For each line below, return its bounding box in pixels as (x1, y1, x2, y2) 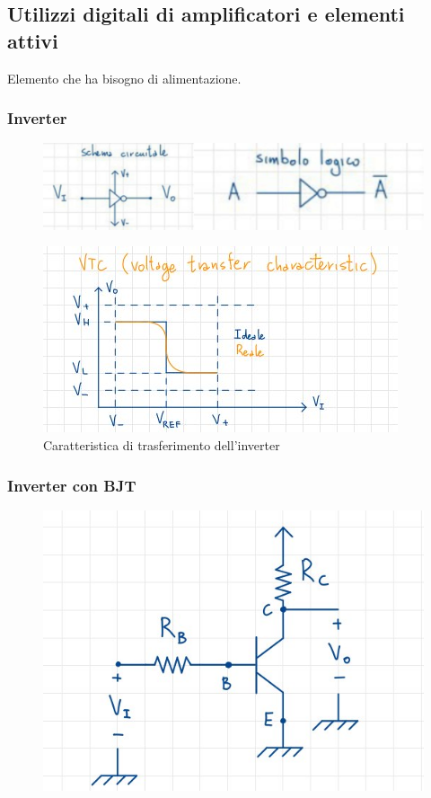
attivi (7, 26, 58, 54)
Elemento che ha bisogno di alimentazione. (7, 68, 242, 87)
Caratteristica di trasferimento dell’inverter (43, 436, 280, 455)
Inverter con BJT (7, 474, 136, 496)
